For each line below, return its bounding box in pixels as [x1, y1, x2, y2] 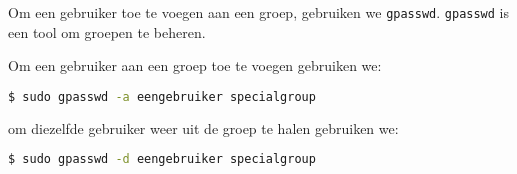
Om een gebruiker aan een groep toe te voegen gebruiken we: [8, 55, 382, 76]
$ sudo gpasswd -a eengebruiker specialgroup [8, 89, 316, 104]
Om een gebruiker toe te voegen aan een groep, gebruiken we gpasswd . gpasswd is [8, 2, 510, 22]
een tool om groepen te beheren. [8, 21, 206, 42]
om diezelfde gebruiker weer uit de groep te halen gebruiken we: [8, 117, 399, 138]
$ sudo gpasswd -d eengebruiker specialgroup [8, 152, 316, 167]
